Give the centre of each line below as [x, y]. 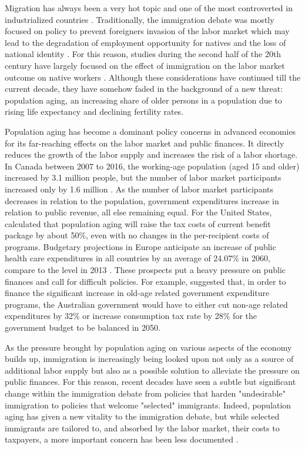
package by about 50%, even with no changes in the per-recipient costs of [137, 235]
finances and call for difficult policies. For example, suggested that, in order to [145, 281]
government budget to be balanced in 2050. [83, 327]
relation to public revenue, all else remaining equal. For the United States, [138, 212]
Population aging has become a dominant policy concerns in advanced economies [150, 131]
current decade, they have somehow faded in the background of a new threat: [144, 89]
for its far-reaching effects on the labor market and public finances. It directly [145, 143]
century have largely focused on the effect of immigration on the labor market [145, 65]
